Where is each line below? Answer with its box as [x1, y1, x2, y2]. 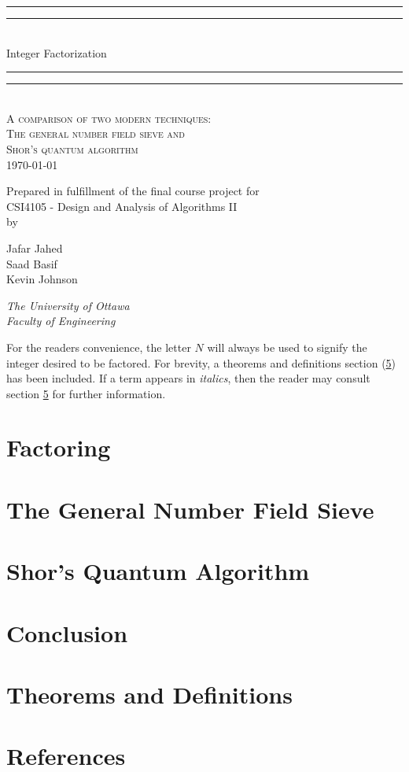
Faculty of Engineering [6, 312, 116, 329]
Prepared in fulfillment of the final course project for [6, 183, 260, 199]
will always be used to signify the [207, 338, 367, 355]
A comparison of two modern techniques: [6, 109, 212, 126]
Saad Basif [6, 255, 57, 271]
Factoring [6, 431, 111, 464]
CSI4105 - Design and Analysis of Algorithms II [6, 198, 238, 214]
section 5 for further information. [6, 385, 166, 401]
